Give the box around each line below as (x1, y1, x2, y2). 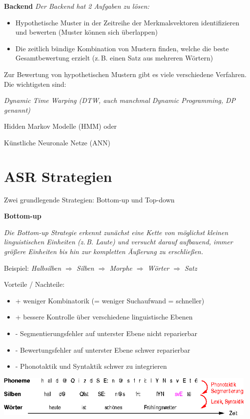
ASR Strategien (4, 166, 112, 186)
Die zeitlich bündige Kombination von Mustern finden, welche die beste (15, 43, 229, 53)
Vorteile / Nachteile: (4, 279, 65, 289)
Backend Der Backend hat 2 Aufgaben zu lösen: (4, 1, 149, 11)
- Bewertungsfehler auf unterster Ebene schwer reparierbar (15, 344, 190, 355)
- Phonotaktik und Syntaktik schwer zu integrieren (15, 361, 167, 371)
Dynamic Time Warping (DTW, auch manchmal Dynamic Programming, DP (4, 95, 236, 105)
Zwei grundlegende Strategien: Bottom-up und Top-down (4, 194, 175, 204)
